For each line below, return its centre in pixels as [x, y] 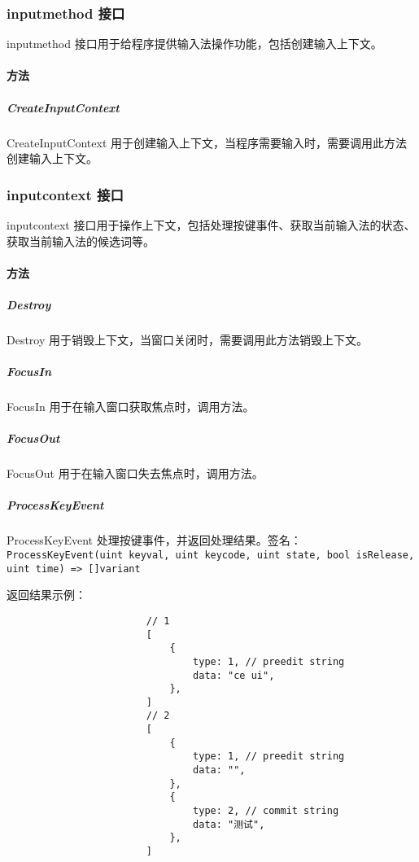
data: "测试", [229, 824]
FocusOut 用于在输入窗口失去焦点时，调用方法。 [135, 473]
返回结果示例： [46, 595]
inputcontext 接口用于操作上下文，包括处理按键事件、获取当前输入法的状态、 [211, 224]
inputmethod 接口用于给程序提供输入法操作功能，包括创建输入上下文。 [194, 44]
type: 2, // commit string [266, 811]
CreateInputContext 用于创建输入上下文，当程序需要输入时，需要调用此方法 [207, 142]
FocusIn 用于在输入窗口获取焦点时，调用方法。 [131, 407]
